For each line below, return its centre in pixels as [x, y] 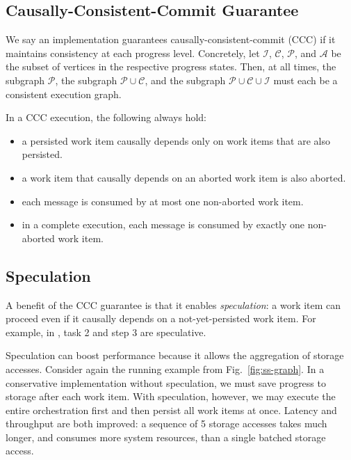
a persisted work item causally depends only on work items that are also [176, 140]
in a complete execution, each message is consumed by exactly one [163, 224]
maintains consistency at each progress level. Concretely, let [133, 53]
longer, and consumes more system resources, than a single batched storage [166, 437]
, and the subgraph [185, 80]
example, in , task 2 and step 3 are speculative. [106, 332]
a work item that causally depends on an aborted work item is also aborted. [184, 177]
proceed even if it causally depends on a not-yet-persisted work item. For [161, 318]
